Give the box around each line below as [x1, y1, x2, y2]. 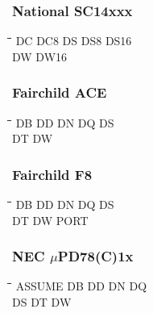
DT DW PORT [12, 211, 89, 228]
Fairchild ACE [12, 82, 107, 102]
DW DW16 [12, 48, 68, 65]
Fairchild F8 [12, 164, 93, 184]
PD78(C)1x [57, 246, 134, 266]
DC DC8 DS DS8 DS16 [15, 32, 132, 49]
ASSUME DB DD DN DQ [15, 278, 147, 294]
